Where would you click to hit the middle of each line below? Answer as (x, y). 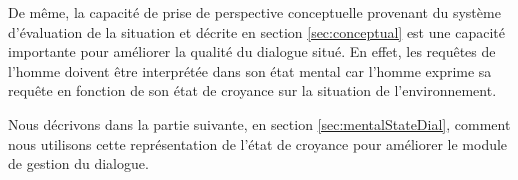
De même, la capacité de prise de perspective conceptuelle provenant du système (254, 12)
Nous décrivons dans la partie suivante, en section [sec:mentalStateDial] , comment (259, 123)
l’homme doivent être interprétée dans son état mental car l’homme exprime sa (250, 70)
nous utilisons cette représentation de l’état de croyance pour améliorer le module (258, 143)
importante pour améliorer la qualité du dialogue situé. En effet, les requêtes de (252, 51)
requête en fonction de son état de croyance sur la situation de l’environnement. (252, 90)
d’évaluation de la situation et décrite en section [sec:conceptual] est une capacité (256, 31)
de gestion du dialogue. (78, 163)
